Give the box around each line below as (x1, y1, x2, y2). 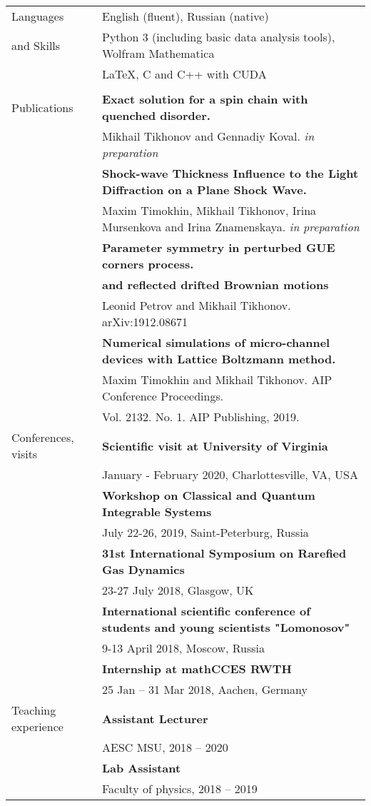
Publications (11, 99, 73, 116)
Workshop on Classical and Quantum (101, 487, 315, 503)
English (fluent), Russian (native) (101, 8, 269, 24)
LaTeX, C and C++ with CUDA (101, 66, 267, 82)
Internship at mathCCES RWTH (101, 660, 292, 677)
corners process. (101, 256, 194, 272)
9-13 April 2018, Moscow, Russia (101, 640, 265, 656)
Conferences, (11, 429, 74, 445)
